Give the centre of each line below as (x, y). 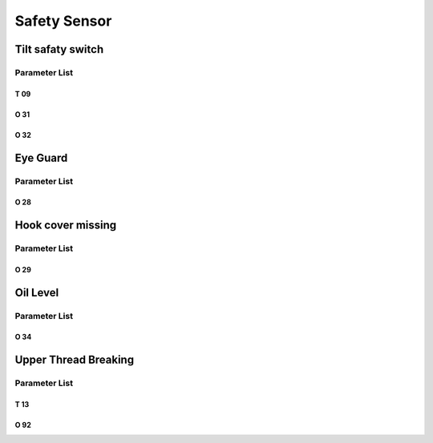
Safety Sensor (63, 21)
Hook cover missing (66, 226)
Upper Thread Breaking (75, 360)
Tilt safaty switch (59, 49)
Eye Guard (41, 157)
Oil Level (37, 292)
